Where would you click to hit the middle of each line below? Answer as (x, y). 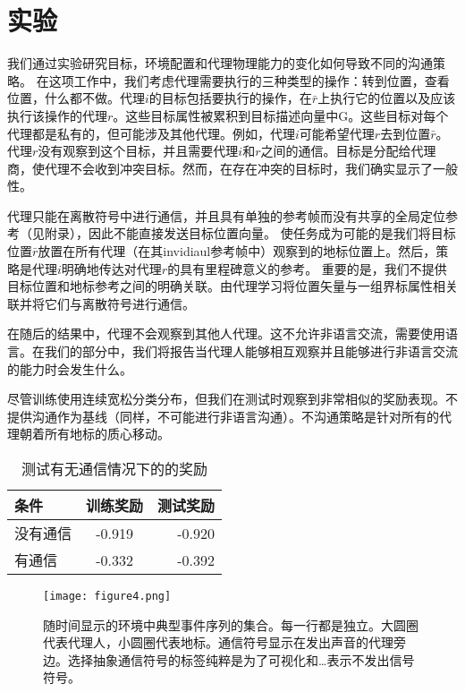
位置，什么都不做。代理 (76, 98)
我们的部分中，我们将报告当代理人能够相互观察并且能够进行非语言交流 (251, 351)
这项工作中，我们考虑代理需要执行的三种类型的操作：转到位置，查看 (249, 80)
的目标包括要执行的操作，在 (230, 98)
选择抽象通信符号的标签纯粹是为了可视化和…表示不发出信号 (241, 659)
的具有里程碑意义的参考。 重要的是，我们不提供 (307, 268)
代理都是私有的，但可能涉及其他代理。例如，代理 (151, 133)
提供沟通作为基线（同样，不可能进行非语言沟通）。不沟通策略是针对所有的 (223, 416)
